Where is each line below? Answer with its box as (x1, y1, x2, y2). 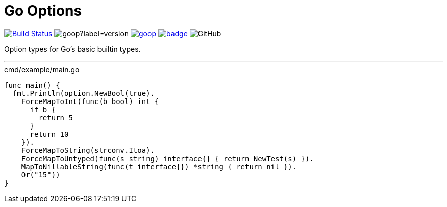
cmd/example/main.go (4, 65, 80, 74)
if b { (30, 105, 56, 114)
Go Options (4, 2, 82, 19)
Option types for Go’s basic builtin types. (4, 44, 141, 54)
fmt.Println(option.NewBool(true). (12, 89, 155, 97)
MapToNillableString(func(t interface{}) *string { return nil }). (21, 162, 297, 171)
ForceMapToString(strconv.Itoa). (21, 146, 155, 154)
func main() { (4, 81, 60, 89)
